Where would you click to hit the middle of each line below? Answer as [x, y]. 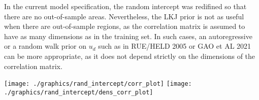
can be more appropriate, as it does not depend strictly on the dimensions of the [130, 56]
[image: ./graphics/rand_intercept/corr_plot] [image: [98, 84]
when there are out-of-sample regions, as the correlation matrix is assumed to [125, 26]
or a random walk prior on [45, 46]
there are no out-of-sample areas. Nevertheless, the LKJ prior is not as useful [124, 16]
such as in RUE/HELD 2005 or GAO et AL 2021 [175, 46]
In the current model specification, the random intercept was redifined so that [125, 6]
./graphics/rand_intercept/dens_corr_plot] [79, 92]
